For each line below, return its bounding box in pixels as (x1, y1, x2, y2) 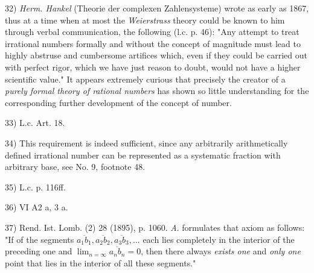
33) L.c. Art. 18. (5, 116, 65, 129)
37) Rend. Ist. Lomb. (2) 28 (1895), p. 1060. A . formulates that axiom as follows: (5, 221, 305, 233)
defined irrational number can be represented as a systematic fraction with (5, 148, 281, 161)
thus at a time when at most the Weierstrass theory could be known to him (5, 13, 285, 26)
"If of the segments (5, 233, 74, 245)
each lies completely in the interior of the (143, 233, 295, 245)
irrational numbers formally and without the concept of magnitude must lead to (5, 37, 301, 49)
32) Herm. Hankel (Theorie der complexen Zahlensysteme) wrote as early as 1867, (5, 2, 309, 14)
